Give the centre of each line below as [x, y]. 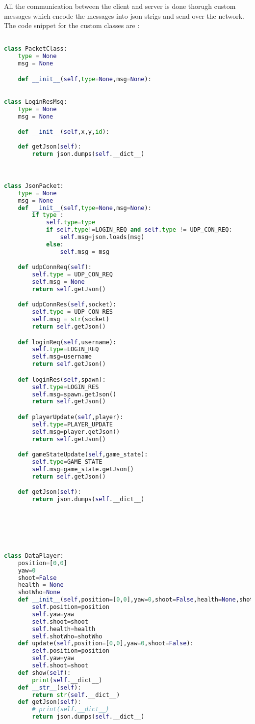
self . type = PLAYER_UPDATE [72, 424]
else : [55, 244]
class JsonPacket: [34, 186]
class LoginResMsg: [36, 102]
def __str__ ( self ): [50, 687]
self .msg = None [58, 282]
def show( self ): [44, 673]
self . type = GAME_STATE [67, 462]
